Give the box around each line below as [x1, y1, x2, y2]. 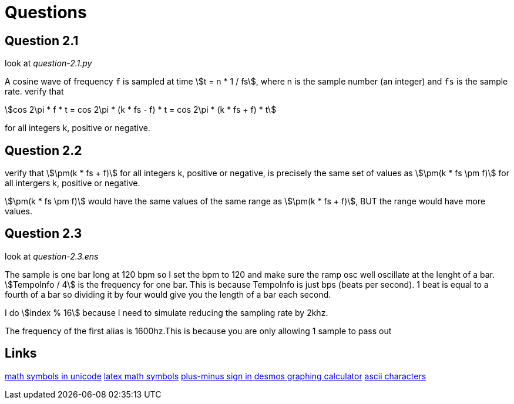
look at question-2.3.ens [5, 251, 99, 261]
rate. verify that [5, 86, 64, 97]
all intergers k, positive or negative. [5, 178, 140, 188]
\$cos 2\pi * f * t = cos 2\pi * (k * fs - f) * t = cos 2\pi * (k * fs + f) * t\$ [5, 105, 277, 115]
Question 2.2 [5, 143, 82, 158]
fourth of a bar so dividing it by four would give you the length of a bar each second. [5, 289, 331, 299]
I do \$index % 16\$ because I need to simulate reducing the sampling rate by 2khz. [5, 307, 328, 318]
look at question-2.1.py [5, 58, 92, 69]
